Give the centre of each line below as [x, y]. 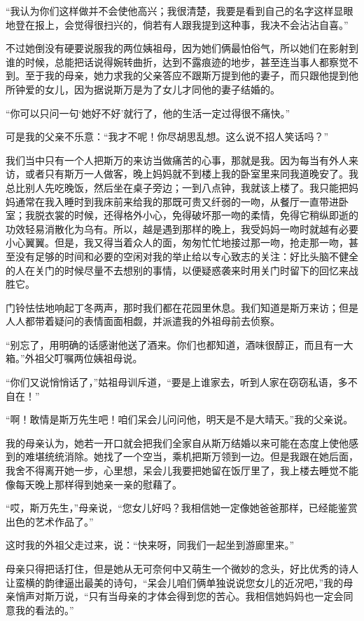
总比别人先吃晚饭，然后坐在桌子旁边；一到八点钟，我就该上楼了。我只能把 [177, 187]
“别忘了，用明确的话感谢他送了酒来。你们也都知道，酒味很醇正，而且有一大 [180, 344]
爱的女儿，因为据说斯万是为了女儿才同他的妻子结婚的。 [152, 89]
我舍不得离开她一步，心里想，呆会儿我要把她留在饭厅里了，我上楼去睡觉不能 [182, 470]
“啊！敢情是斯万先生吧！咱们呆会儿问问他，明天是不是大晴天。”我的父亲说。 [180, 419]
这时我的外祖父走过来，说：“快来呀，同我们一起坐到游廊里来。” [150, 545]
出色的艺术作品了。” [50, 521]
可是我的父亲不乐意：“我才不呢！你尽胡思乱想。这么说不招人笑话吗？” [167, 136]
